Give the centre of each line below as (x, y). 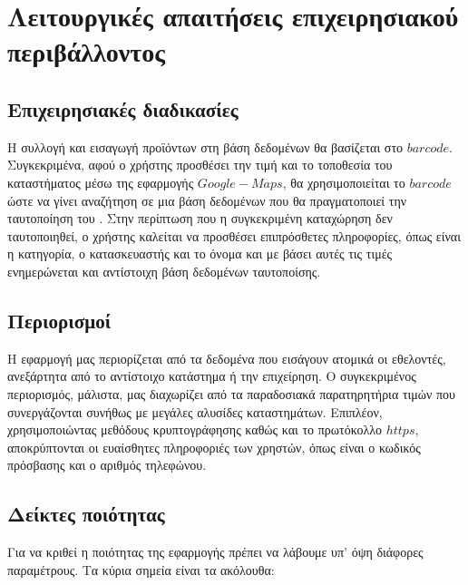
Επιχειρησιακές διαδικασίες (123, 108)
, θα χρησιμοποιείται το (344, 182)
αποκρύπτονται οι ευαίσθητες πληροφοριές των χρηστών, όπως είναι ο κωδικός (214, 447)
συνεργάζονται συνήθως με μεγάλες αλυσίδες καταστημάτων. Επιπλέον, (195, 411)
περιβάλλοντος (87, 51)
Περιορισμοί (59, 320)
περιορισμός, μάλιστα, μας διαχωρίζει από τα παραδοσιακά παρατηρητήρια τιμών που (231, 393)
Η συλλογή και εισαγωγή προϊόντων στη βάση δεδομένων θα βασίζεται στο (205, 146)
